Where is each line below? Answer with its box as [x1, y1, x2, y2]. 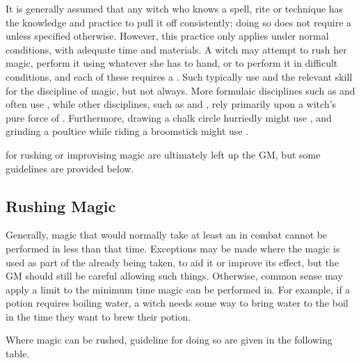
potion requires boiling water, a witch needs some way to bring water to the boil [6, 296, 348, 310]
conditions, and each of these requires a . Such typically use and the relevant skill [6, 69, 353, 83]
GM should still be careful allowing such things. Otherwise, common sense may [6, 268, 343, 283]
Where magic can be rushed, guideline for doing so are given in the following [6, 332, 332, 347]
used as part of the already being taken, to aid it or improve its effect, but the [6, 255, 339, 269]
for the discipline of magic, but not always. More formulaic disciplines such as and [6, 83, 355, 97]
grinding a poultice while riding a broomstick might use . [6, 124, 249, 138]
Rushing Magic [6, 195, 116, 216]
